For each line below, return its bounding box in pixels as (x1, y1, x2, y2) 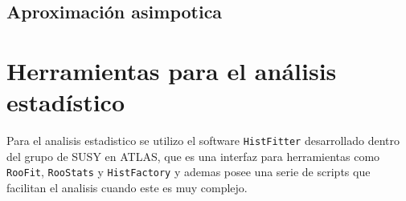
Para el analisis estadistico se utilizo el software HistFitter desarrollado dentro (6, 132, 400, 149)
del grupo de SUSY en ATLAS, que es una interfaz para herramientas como (6, 147, 380, 164)
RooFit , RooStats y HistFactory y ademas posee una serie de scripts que (6, 163, 371, 180)
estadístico (6, 86, 125, 119)
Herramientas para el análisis (6, 54, 337, 86)
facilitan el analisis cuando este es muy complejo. (6, 179, 248, 195)
